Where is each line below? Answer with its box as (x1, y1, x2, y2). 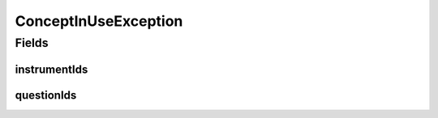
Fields (15, 36, 49, 50)
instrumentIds (15, 62, 88, 76)
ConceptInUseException (15, 12, 183, 30)
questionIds (15, 88, 77, 102)
